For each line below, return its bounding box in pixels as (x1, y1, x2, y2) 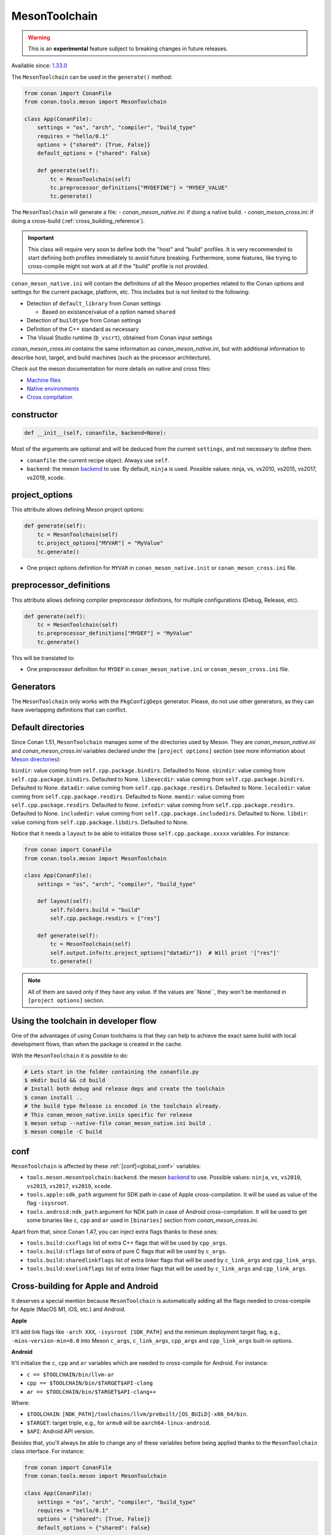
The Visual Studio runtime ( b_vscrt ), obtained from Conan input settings (26, 334, 213, 341)
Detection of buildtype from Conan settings (26, 317, 142, 324)
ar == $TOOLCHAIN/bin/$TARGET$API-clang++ (26, 1388, 156, 1395)
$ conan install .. (24, 1094, 83, 1101)
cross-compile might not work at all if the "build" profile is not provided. (28, 263, 209, 270)
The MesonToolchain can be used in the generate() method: (11, 73, 173, 80)
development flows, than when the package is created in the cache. (11, 1041, 183, 1048)
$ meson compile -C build (24, 1129, 102, 1135)
